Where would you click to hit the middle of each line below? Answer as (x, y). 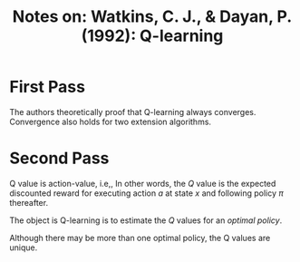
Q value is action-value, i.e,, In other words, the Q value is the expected (143, 183)
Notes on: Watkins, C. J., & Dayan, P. (152, 17)
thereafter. (29, 202)
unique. (24, 247)
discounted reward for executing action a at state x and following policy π (146, 193)
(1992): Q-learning (152, 36)
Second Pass (59, 158)
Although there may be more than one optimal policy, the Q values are (140, 238)
